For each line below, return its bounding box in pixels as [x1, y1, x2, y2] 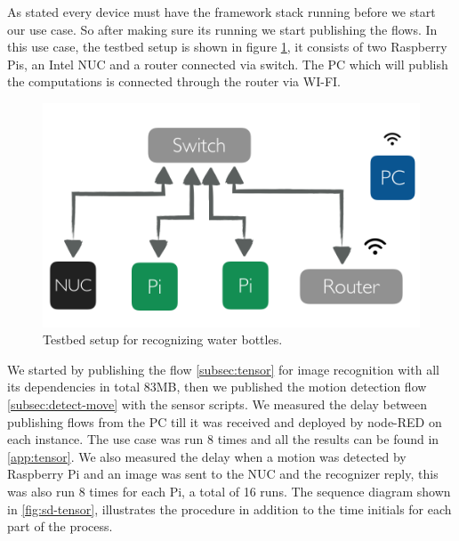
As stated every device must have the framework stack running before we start [7, 3, 436, 20]
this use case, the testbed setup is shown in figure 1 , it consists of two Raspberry [7, 37, 447, 56]
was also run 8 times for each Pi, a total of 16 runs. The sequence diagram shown [7, 481, 451, 500]
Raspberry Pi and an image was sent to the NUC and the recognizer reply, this [7, 464, 439, 483]
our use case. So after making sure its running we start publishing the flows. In [7, 20, 438, 38]
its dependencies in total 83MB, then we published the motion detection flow [7, 377, 427, 396]
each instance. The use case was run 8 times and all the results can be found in [7, 430, 439, 448]
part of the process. [7, 517, 113, 536]
